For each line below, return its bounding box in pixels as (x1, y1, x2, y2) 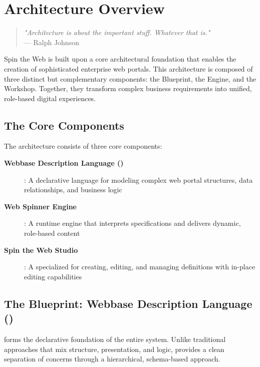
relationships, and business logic (24, 184, 122, 195)
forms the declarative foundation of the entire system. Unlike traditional (4, 334, 226, 344)
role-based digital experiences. (4, 93, 96, 103)
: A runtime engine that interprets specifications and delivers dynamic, (24, 218, 241, 228)
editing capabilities (24, 271, 82, 281)
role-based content (24, 228, 80, 238)
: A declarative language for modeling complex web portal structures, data (24, 174, 253, 185)
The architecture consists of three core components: (4, 141, 162, 151)
